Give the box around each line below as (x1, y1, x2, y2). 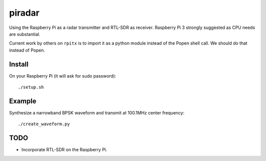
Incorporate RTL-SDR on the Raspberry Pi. (21, 147, 108, 153)
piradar (9, 7, 39, 18)
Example (9, 97, 36, 105)
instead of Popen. (9, 47, 45, 53)
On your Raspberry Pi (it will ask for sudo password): (9, 73, 117, 79)
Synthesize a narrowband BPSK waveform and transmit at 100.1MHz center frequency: (9, 109, 185, 115)
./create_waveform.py (18, 121, 70, 127)
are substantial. (9, 31, 40, 37)
